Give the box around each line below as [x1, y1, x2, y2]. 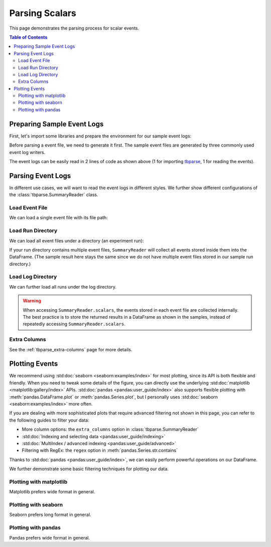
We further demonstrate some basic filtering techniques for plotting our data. [9, 466, 169, 472]
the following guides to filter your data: [9, 417, 90, 423]
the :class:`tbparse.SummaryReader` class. [9, 192, 98, 198]
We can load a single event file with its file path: [9, 215, 108, 221]
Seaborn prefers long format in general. [9, 512, 91, 518]
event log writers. [9, 149, 46, 155]
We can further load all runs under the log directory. [9, 284, 117, 290]
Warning [23, 298, 41, 304]
